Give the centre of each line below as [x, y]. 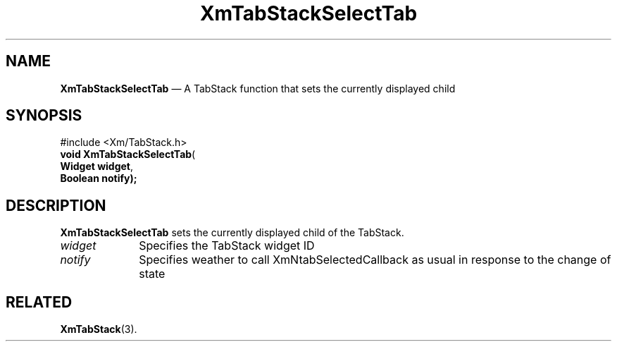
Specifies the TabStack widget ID [227, 246]
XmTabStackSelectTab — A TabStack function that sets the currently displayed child [258, 88]
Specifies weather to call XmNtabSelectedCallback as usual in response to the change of [375, 260]
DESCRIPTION [56, 205]
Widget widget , [97, 166]
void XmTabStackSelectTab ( [128, 154]
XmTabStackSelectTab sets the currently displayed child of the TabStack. [232, 233]
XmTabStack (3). [99, 329]
